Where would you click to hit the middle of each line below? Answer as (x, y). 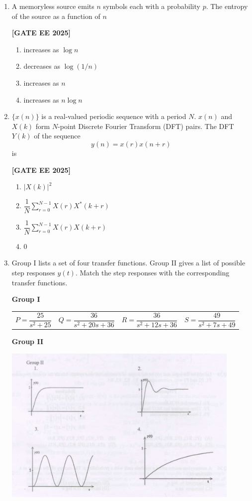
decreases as (42, 66)
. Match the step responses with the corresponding (152, 273)
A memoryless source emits (53, 6)
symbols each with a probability (152, 6)
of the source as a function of (56, 16)
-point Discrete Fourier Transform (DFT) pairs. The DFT (146, 126)
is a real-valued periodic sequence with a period (114, 116)
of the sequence (57, 136)
